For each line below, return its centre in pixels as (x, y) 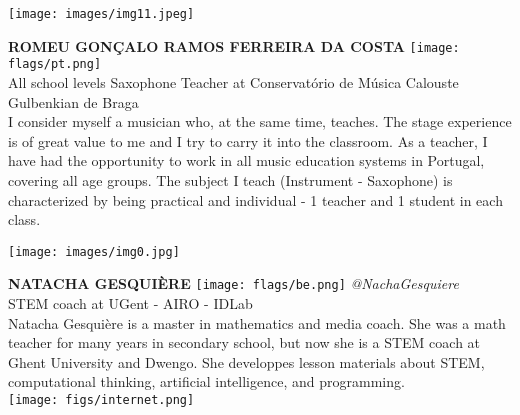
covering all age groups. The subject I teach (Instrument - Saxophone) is (230, 179)
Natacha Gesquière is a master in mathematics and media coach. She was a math (257, 322)
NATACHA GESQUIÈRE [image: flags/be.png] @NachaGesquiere (233, 283)
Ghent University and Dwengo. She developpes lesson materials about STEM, (246, 361)
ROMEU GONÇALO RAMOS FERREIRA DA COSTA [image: (234, 45)
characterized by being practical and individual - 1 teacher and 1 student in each (255, 199)
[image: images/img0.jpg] (94, 251)
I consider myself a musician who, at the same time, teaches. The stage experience (260, 121)
